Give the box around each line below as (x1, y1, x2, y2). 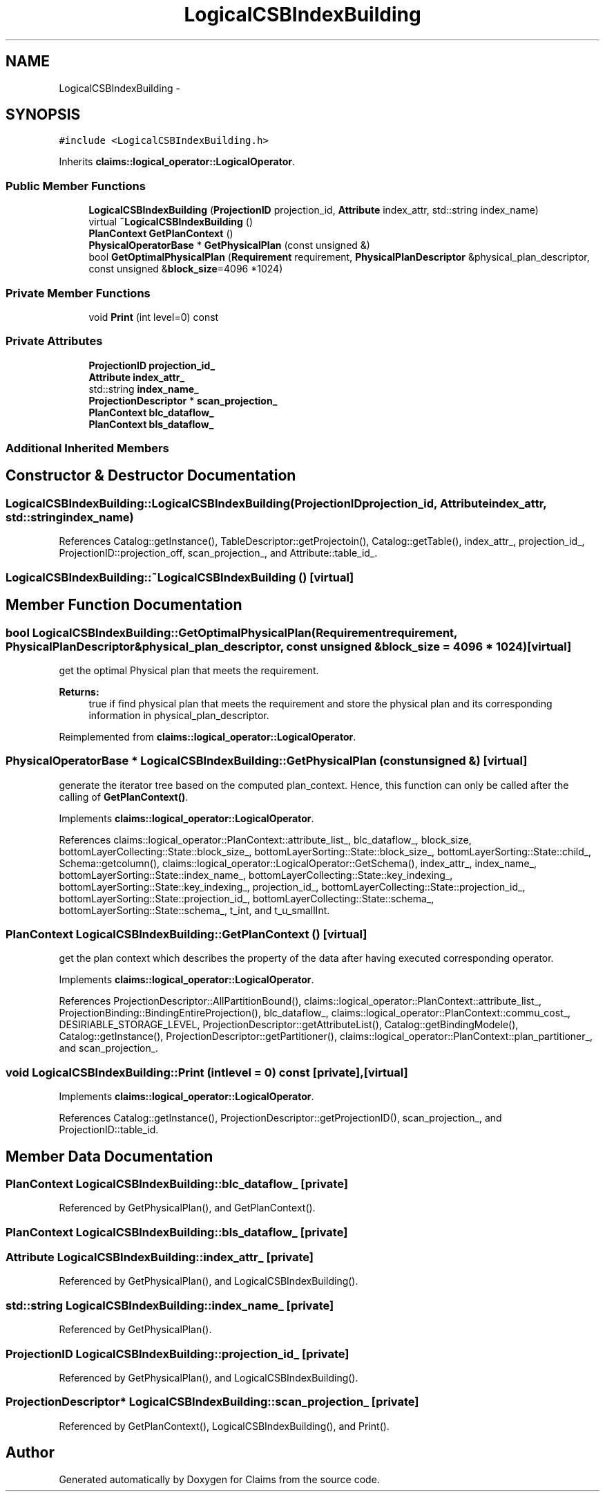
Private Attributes (6, 334, 103, 348)
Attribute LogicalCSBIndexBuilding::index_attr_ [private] (6, 1250, 314, 1265)
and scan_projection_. (59, 1042, 159, 1054)
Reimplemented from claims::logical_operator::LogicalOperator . (59, 730, 356, 743)
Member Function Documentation (6, 596, 242, 614)
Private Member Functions (6, 286, 151, 300)
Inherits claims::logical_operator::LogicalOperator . (59, 156, 295, 168)
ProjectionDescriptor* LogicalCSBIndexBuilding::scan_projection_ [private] (6, 1395, 419, 1409)
